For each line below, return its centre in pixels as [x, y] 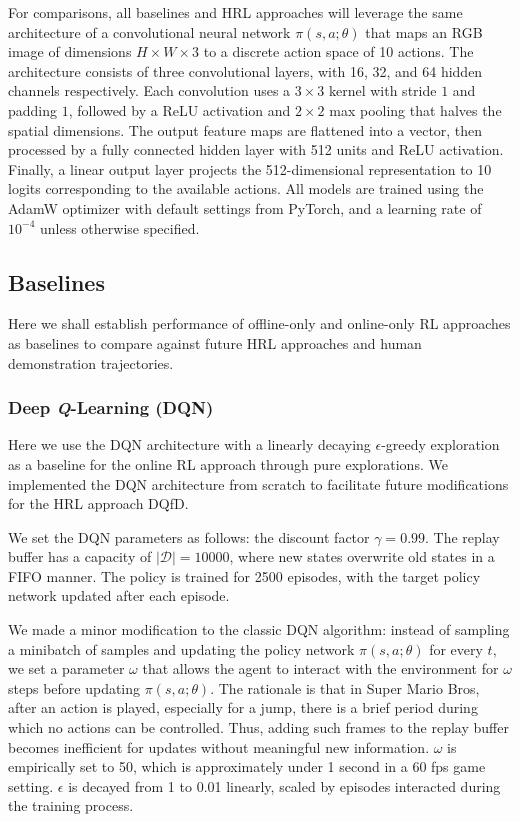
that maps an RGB [424, 31]
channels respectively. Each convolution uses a [149, 90]
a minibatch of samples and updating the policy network [181, 648]
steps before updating [74, 687]
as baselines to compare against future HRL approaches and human [215, 342]
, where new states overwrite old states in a [362, 556]
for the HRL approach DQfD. [98, 503]
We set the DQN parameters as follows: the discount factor [189, 536]
